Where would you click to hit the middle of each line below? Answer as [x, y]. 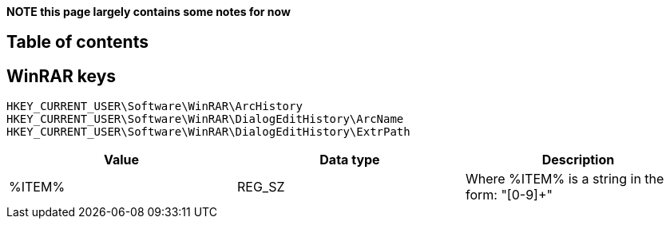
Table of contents [77, 42]
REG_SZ [261, 187]
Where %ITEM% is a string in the [565, 179]
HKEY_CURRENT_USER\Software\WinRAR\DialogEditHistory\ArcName [205, 119]
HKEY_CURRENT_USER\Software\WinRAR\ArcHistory [155, 107]
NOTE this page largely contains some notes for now [149, 12]
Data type [350, 160]
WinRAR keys [61, 76]
